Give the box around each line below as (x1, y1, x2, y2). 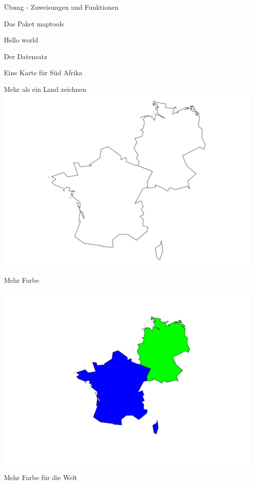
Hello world (4, 35, 39, 45)
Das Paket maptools (4, 18, 64, 28)
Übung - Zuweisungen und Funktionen (4, 2, 119, 12)
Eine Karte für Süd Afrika (4, 67, 83, 78)
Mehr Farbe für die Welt (4, 472, 78, 483)
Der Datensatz (4, 51, 47, 61)
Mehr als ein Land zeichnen (4, 84, 86, 94)
